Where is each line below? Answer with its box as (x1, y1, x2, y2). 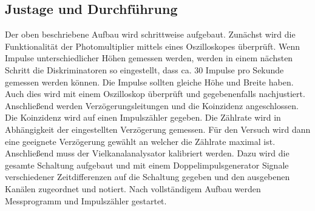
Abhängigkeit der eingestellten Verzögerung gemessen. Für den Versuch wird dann (5, 122, 311, 135)
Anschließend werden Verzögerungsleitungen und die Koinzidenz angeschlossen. (5, 99, 299, 112)
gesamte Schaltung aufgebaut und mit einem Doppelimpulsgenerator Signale (5, 158, 289, 171)
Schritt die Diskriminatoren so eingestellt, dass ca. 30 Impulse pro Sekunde (5, 63, 284, 76)
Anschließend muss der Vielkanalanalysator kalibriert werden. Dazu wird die (5, 147, 290, 159)
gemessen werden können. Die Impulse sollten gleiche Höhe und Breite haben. (5, 75, 294, 88)
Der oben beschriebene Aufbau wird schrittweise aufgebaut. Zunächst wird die (5, 28, 296, 41)
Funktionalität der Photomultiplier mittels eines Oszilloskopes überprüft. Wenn (5, 39, 300, 52)
